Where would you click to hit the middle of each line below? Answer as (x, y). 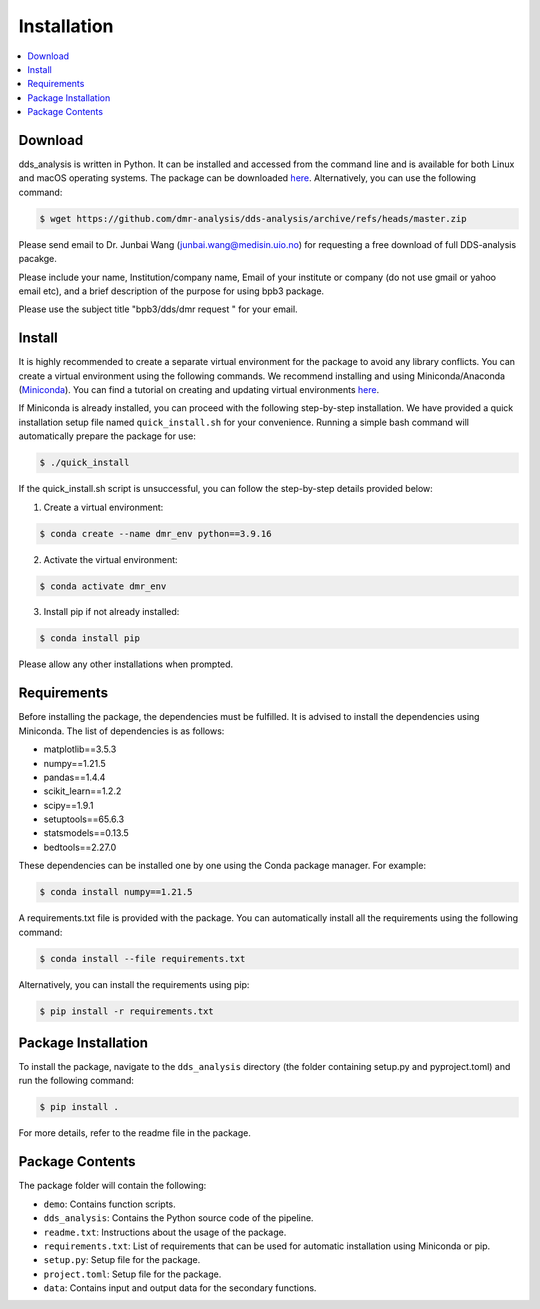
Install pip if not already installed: (111, 612)
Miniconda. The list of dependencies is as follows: (121, 731)
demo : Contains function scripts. (110, 1204)
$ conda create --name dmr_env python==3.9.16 (155, 533)
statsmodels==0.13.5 (86, 833)
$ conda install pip (89, 638)
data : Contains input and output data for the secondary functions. (180, 1288)
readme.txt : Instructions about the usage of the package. (165, 1232)
